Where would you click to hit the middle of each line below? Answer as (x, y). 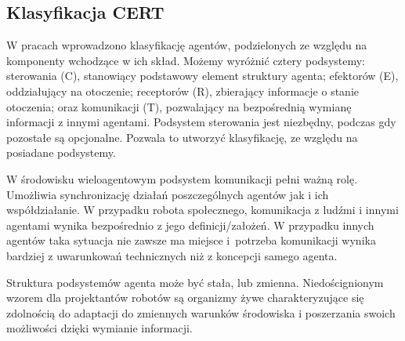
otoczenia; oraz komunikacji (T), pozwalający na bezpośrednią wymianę (179, 106)
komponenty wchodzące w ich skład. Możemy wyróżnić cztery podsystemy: (186, 60)
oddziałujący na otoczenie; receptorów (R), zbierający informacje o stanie (183, 91)
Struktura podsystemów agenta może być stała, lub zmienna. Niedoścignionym (195, 282)
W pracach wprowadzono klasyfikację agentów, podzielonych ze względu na (187, 45)
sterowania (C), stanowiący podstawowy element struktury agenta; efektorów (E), (202, 76)
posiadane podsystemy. (61, 152)
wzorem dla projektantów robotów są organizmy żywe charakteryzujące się (185, 297)
